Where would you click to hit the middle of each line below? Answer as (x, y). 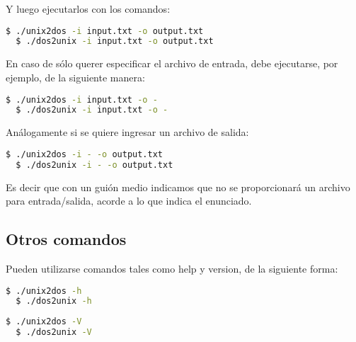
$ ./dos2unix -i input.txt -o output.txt (115, 41)
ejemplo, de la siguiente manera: (75, 77)
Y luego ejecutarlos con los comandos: (88, 8)
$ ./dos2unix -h (54, 301)
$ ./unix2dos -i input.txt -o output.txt (105, 31)
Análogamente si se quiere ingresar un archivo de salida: (127, 132)
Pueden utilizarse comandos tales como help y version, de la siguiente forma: (172, 269)
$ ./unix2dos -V (44, 322)
